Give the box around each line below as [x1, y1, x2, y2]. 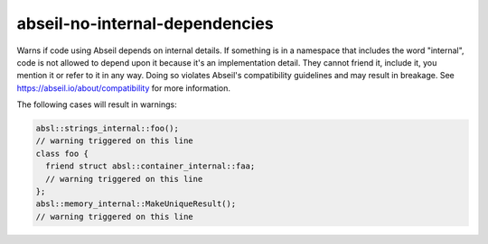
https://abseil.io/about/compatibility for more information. [16, 82, 230, 94]
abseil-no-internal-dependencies [16, 14, 275, 33]
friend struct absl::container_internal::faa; [45, 161, 256, 171]
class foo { [35, 149, 89, 158]
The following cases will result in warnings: [16, 99, 177, 110]
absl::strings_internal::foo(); [35, 123, 180, 134]
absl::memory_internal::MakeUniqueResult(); [35, 199, 237, 209]
